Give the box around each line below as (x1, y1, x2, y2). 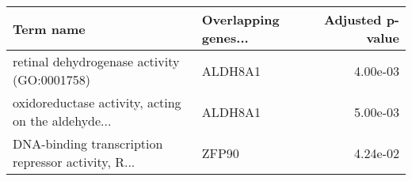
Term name (13, 19, 86, 38)
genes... (201, 28, 249, 47)
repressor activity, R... (13, 153, 135, 171)
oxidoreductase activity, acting (13, 93, 181, 111)
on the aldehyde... (13, 111, 112, 130)
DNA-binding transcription (13, 134, 163, 153)
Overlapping (201, 10, 280, 28)
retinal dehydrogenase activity (13, 52, 180, 70)
